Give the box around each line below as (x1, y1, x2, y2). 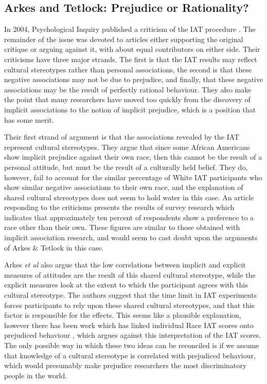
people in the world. (4, 370, 67, 380)
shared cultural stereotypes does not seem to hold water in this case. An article (4, 191, 254, 202)
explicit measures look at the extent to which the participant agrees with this (4, 279, 248, 290)
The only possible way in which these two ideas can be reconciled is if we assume (4, 340, 259, 351)
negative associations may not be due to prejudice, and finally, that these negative (4, 74, 263, 85)
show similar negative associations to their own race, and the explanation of (4, 182, 243, 193)
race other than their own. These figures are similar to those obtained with (4, 222, 240, 233)
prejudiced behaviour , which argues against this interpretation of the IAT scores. (4, 330, 261, 340)
